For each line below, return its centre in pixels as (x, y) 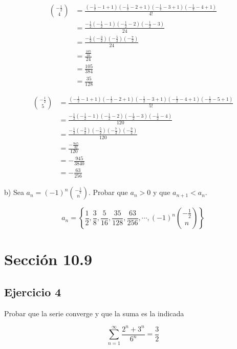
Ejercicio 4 (33, 291)
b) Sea (14, 192)
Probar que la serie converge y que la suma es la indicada (94, 313)
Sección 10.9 (48, 259)
